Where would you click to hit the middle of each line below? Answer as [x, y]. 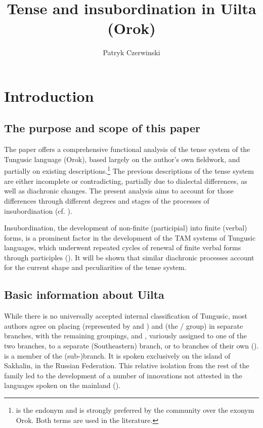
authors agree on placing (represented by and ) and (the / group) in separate [124, 325]
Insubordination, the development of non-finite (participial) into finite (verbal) [126, 228]
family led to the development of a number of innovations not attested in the [123, 375]
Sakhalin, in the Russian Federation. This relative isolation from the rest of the [127, 365]
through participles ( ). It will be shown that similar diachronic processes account [129, 257]
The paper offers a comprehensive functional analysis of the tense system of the [127, 149]
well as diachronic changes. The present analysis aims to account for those [119, 191]
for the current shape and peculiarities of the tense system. [95, 267]
